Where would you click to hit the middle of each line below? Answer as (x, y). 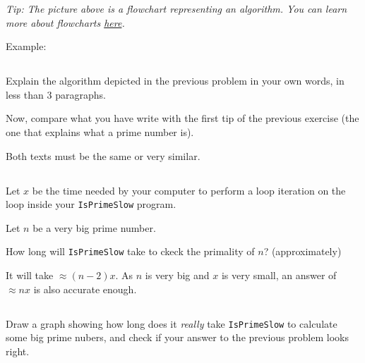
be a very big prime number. (94, 227)
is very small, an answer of (279, 275)
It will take (30, 275)
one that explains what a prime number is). (100, 131)
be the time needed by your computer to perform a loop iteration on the (189, 190)
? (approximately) (303, 251)
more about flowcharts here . (65, 22)
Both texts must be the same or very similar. (103, 155)
